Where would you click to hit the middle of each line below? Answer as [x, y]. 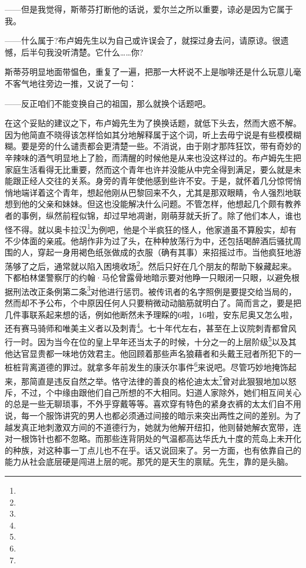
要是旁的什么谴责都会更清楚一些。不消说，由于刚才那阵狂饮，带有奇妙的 [161, 146]
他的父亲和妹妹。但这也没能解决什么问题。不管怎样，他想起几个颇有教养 [161, 204]
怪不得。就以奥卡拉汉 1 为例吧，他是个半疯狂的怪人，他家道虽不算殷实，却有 [151, 228]
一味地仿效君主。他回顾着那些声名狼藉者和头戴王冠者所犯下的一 [177, 353]
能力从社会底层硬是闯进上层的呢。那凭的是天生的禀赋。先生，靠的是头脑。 [149, 462]
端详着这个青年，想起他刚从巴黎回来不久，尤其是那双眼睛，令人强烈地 [157, 192]
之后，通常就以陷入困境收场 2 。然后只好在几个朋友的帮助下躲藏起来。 [163, 265]
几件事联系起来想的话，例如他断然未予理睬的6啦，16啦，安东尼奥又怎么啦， [151, 314]
